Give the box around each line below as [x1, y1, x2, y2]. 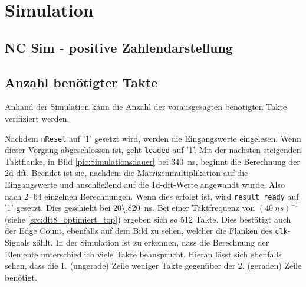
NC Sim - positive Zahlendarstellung [5, 38, 233, 56]
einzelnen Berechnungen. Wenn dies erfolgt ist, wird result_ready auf [44, 190, 299, 202]
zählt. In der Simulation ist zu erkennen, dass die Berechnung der [32, 236, 269, 249]
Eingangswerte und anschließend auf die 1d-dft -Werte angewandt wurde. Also [5, 178, 285, 191]
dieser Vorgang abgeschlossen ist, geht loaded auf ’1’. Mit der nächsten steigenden [5, 143, 301, 156]
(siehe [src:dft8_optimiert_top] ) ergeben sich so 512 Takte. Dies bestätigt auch [5, 213, 291, 225]
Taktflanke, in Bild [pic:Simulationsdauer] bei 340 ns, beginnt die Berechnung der [5, 155, 300, 167]
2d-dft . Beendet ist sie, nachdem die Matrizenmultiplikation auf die [5, 167, 248, 179]
